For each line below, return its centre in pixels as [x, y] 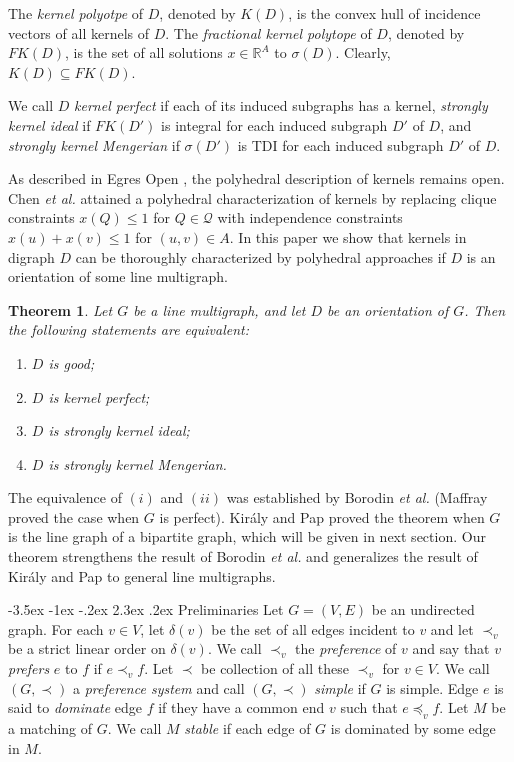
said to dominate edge [75, 707]
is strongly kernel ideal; [119, 430]
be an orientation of [388, 309]
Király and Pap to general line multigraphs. [142, 575]
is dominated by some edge [413, 728]
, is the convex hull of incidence [384, 13]
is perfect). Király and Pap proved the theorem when [322, 516]
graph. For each [56, 628]
